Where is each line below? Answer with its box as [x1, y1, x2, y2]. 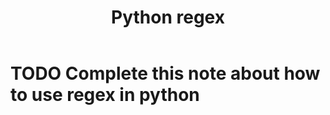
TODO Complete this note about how [10, 62, 321, 85]
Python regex [111, 6, 225, 29]
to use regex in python [10, 84, 200, 106]
